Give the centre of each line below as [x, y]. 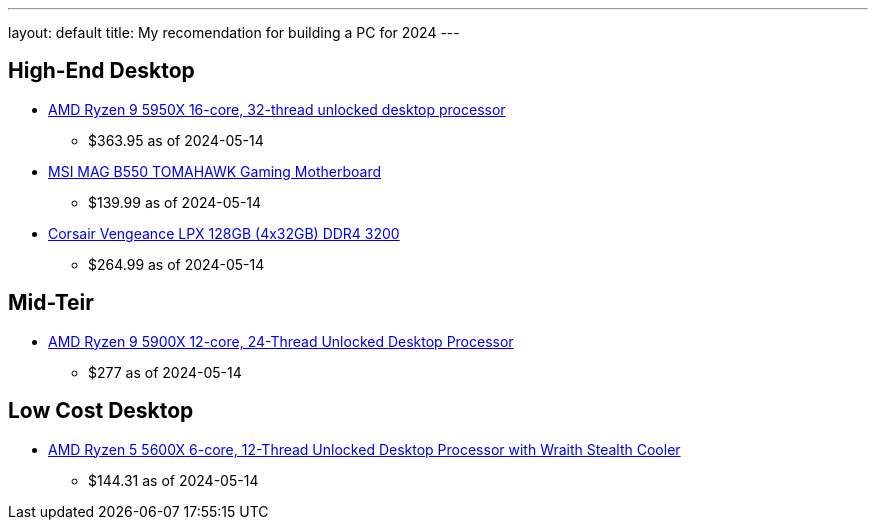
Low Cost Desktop [101, 411]
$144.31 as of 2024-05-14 [173, 480]
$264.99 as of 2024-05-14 [176, 264]
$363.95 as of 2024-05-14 [176, 140]
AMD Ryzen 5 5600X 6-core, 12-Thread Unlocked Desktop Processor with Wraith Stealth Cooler [364, 449]
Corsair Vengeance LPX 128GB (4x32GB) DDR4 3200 [224, 233]
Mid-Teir [51, 303]
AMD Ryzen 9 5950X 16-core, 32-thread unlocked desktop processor [277, 109]
